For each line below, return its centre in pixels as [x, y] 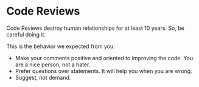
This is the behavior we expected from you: [61, 46]
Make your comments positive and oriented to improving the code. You [104, 58]
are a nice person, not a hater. [53, 64]
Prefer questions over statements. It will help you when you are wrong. [104, 71]
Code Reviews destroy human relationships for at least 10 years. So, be [95, 28]
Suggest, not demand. [43, 77]
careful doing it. [26, 34]
